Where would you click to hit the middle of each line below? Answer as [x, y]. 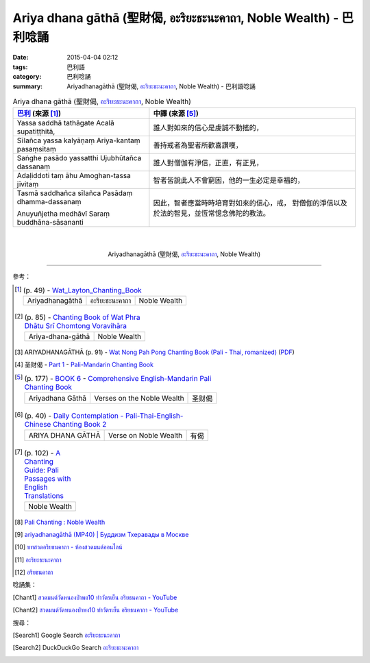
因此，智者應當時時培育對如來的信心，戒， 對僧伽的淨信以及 [250, 203]
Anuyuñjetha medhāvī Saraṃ [63, 214]
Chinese [38, 424]
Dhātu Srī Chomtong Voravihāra [75, 326]
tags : [20, 67]
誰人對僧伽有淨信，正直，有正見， [208, 163]
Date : [21, 58]
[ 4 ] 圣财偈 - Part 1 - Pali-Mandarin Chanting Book [84, 364]
